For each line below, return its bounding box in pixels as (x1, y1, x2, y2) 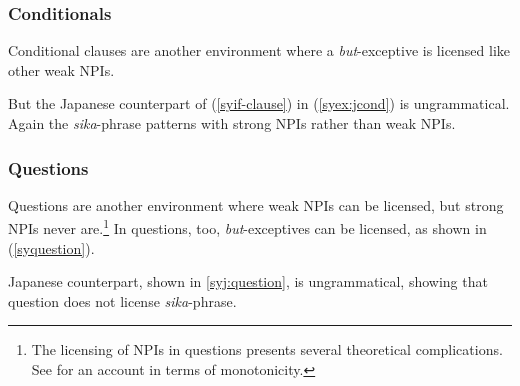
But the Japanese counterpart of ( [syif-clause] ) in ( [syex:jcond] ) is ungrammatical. (8, 93, 510, 114)
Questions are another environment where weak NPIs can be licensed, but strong (8, 194, 504, 215)
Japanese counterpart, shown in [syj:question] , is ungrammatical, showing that (8, 271, 488, 292)
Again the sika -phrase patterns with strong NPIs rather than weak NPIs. (8, 113, 456, 133)
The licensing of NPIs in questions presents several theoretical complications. (31, 339, 503, 360)
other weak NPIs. (8, 59, 115, 80)
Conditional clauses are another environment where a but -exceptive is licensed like (8, 40, 511, 61)
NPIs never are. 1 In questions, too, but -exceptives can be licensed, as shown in (8, 215, 487, 239)
